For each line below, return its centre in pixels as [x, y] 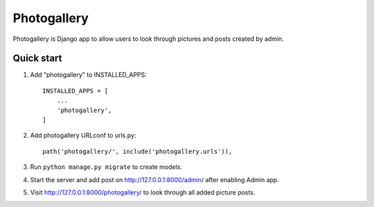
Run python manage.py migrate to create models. [106, 167]
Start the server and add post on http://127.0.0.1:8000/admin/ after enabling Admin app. [155, 179]
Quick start [37, 58]
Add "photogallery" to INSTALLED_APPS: [88, 75]
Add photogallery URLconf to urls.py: [83, 136]
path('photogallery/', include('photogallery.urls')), [137, 151]
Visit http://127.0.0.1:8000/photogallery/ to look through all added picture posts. [143, 192]
